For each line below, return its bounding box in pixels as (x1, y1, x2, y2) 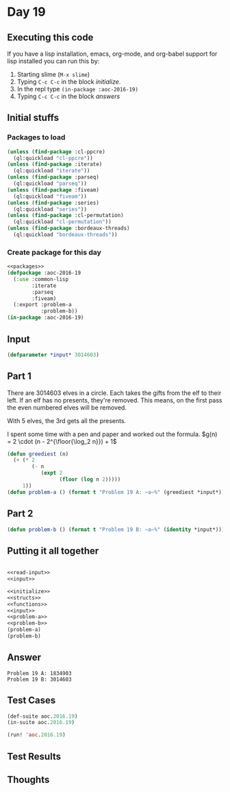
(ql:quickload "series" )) (13, 205, 88, 213)
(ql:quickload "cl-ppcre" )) (13, 155, 94, 161)
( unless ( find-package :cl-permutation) (7, 212, 125, 219)
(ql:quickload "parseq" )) (13, 180, 88, 188)
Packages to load (7, 133, 66, 142)
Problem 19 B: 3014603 (7, 676, 72, 683)
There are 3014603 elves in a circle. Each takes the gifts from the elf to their (7, 389, 222, 397)
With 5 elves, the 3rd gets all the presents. (7, 416, 127, 425)
